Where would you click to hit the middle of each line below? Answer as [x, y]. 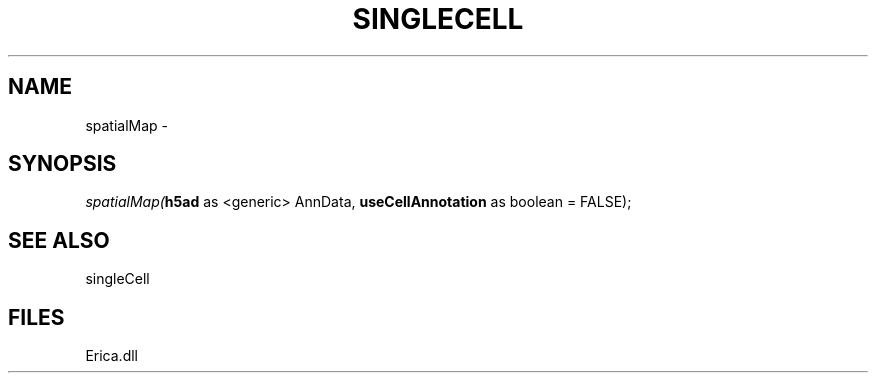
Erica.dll [111, 356]
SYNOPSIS [62, 164]
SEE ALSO [59, 240]
